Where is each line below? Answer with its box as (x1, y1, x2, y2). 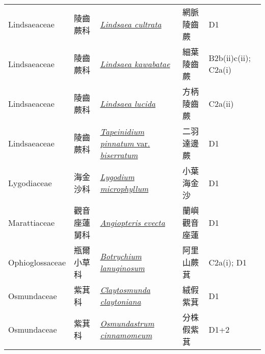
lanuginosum (100, 262, 145, 274)
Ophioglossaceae (8, 256, 66, 268)
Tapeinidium (100, 125, 145, 137)
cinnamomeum (100, 329, 152, 341)
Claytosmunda (100, 284, 150, 296)
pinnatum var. (100, 137, 150, 149)
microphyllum (100, 183, 149, 194)
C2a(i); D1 (208, 256, 247, 268)
